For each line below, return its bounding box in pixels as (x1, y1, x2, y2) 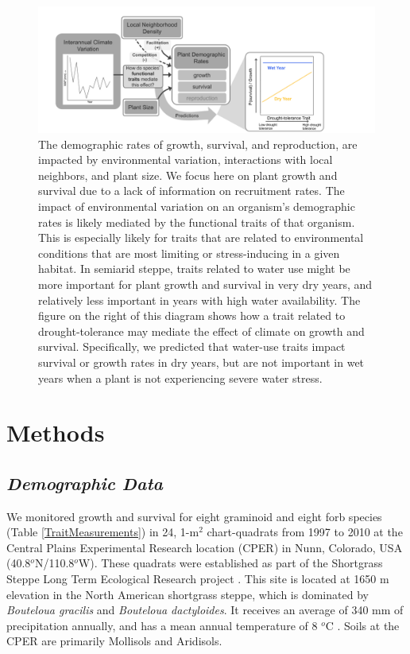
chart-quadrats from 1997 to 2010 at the (207, 524, 403, 540)
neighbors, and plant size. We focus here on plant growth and (38, 166, 338, 183)
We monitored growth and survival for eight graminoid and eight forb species (6, 508, 382, 524)
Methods (6, 416, 105, 449)
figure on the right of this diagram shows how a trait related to (38, 307, 346, 324)
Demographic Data (6, 470, 163, 495)
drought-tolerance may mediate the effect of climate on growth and (38, 322, 365, 339)
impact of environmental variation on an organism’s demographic (38, 197, 355, 214)
